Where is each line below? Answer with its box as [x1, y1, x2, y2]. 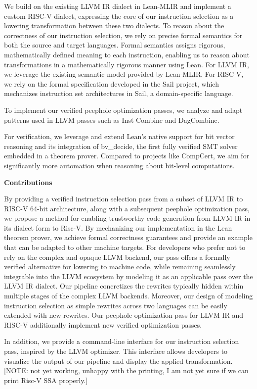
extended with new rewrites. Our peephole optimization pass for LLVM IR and [4, 310, 243, 320]
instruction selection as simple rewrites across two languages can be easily [4, 300, 227, 310]
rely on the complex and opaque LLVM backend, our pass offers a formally [4, 251, 230, 262]
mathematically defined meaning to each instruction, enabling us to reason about [4, 49, 250, 59]
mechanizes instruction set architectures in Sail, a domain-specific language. [4, 88, 233, 98]
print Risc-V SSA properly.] [4, 375, 88, 385]
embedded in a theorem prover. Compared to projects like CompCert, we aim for [4, 150, 250, 161]
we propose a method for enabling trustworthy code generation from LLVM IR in [4, 213, 251, 223]
